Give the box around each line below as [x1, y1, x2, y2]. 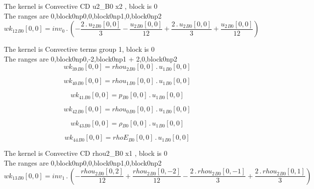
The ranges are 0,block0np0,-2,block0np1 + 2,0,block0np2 [4, 53, 177, 63]
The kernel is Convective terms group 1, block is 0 [4, 44, 155, 54]
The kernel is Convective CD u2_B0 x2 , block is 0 [4, 1, 158, 11]
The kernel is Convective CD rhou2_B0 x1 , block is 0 [4, 148, 168, 158]
